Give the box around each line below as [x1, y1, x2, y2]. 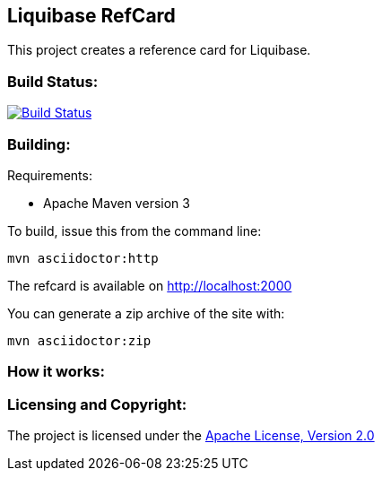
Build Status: [7, 72, 99, 91]
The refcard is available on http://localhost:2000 [7, 277, 292, 293]
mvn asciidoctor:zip [7, 333, 152, 348]
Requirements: [7, 167, 92, 183]
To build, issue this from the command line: [7, 222, 262, 239]
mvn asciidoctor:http [7, 250, 159, 265]
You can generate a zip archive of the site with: [7, 305, 285, 321]
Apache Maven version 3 [43, 195, 190, 211]
